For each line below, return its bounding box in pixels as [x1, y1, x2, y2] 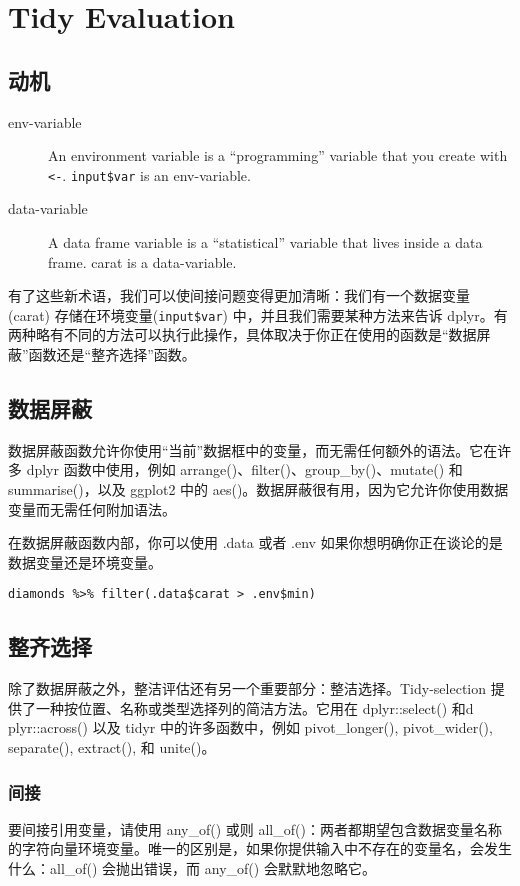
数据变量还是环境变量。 [8, 551, 162, 572]
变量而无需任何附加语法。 [8, 498, 176, 519]
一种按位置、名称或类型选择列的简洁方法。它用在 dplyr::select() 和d [35, 697, 474, 718]
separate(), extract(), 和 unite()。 [8, 737, 216, 758]
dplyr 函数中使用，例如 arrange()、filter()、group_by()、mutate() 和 [26, 459, 463, 480]
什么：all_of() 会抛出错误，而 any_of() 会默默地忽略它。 [8, 858, 376, 879]
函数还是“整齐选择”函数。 [28, 344, 196, 365]
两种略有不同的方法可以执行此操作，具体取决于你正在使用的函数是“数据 [8, 324, 477, 345]
